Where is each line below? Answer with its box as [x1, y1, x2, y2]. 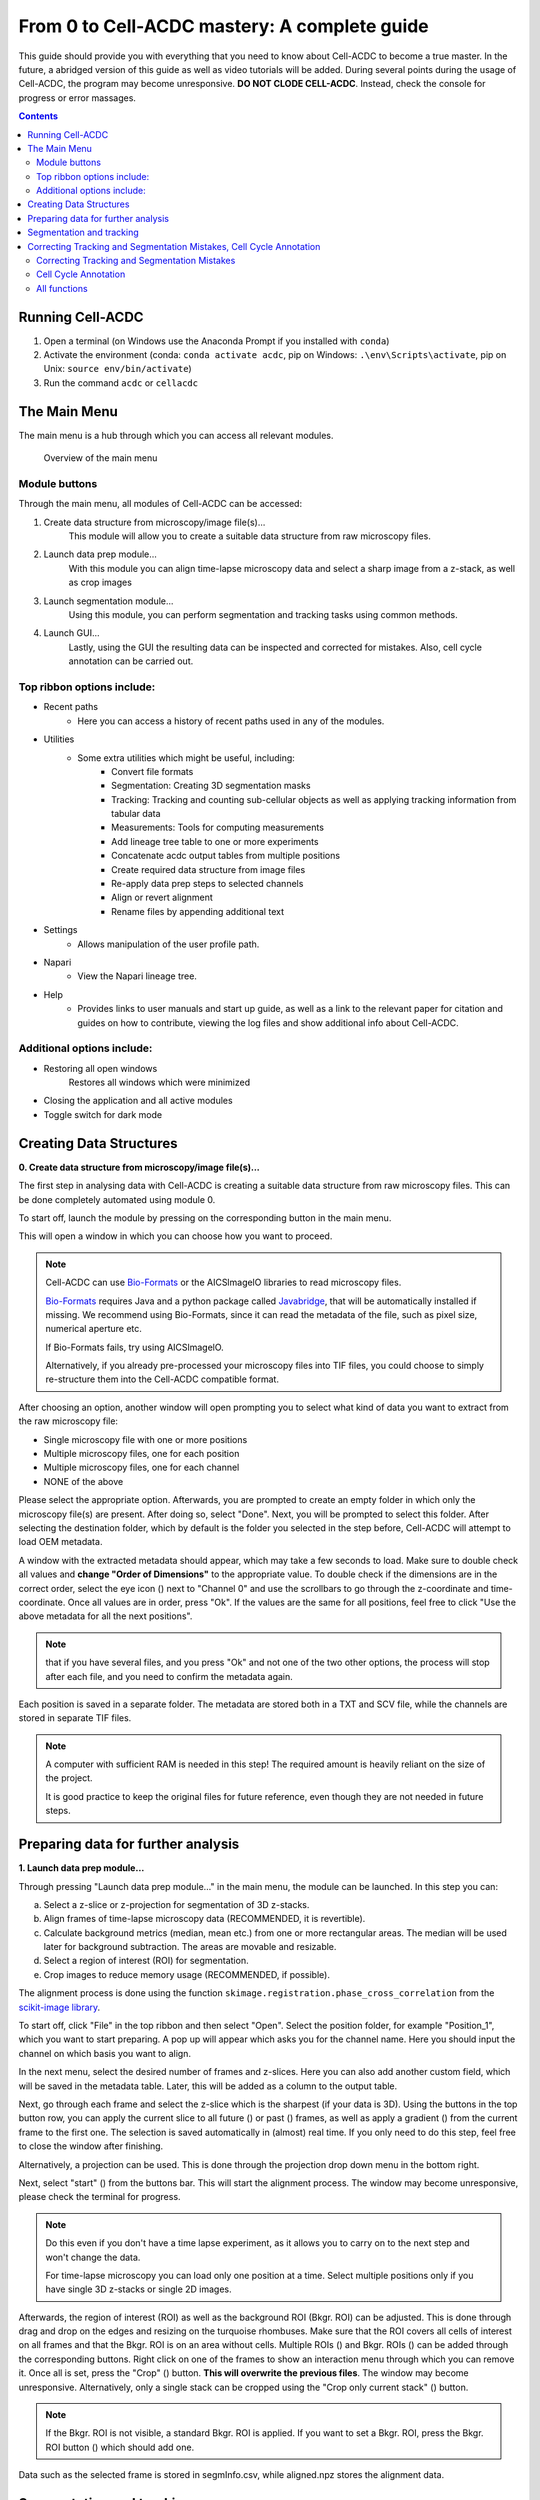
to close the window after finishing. [18, 2140, 164, 2152]
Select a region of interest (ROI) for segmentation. [43, 1955, 249, 1967]
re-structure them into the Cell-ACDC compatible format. [45, 1373, 280, 1385]
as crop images [68, 576, 132, 589]
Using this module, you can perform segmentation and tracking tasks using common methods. [68, 609, 459, 621]
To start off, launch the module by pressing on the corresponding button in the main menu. [18, 1211, 392, 1224]
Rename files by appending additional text [111, 905, 285, 917]
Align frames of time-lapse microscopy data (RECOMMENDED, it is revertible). [43, 1913, 366, 1925]
